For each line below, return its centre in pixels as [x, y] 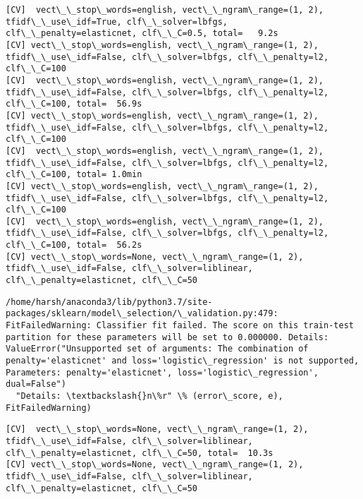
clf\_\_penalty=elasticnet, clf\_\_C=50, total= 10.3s [140, 453]
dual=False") [36, 384]
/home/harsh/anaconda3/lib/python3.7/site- [109, 302]
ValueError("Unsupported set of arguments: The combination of [157, 349]
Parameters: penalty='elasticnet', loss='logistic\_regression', [162, 372]
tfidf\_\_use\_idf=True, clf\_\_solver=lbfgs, [117, 22]
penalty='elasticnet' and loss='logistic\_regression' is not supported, [183, 361]
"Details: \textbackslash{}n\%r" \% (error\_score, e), [149, 396]
